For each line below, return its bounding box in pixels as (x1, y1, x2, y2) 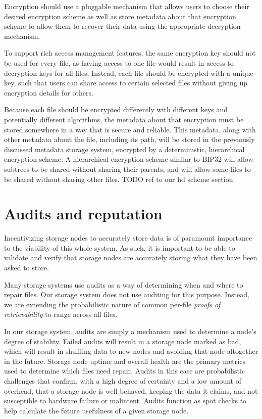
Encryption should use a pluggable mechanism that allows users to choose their (4, 1, 249, 11)
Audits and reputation (4, 203, 163, 224)
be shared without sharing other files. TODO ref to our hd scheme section (4, 173, 233, 184)
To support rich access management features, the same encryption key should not (4, 48, 256, 58)
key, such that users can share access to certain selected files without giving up (4, 77, 248, 88)
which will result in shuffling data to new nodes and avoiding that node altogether (4, 346, 258, 356)
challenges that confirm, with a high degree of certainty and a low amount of (4, 375, 241, 386)
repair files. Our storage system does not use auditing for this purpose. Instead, (4, 289, 249, 300)
